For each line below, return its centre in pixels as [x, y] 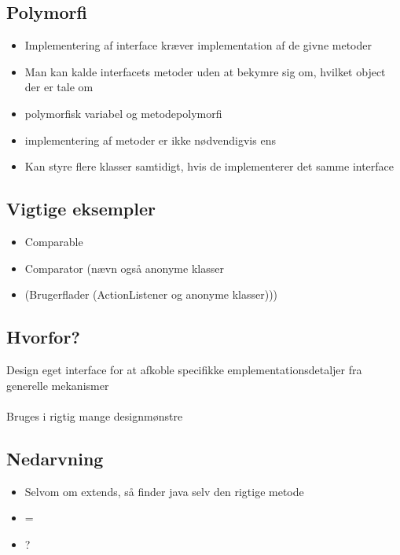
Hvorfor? [43, 337]
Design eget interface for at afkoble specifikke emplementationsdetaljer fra [184, 369]
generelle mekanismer [58, 385]
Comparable [54, 241]
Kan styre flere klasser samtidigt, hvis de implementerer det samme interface [209, 166]
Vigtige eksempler [81, 209]
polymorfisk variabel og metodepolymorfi [123, 113]
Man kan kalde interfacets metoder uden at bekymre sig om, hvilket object [205, 71]
